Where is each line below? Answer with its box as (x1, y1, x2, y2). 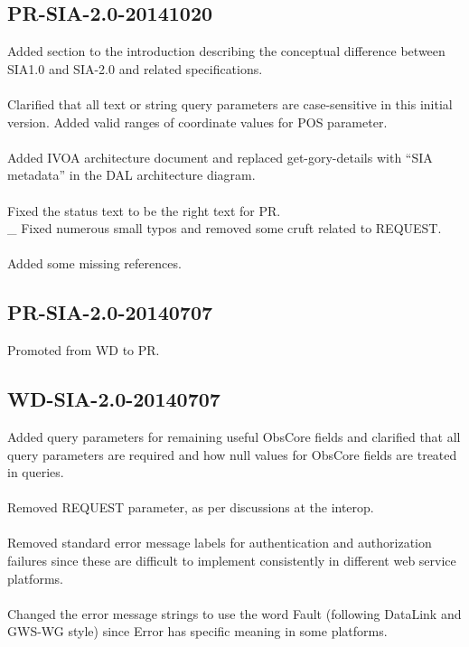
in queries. (7, 463, 64, 482)
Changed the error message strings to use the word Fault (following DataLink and (7, 604, 462, 623)
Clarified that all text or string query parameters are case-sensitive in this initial (7, 94, 453, 113)
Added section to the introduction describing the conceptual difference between (7, 42, 446, 61)
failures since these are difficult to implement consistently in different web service (7, 551, 456, 570)
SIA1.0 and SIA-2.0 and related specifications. (7, 59, 263, 78)
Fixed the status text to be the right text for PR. (7, 201, 281, 220)
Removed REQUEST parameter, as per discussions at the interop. (7, 498, 374, 517)
